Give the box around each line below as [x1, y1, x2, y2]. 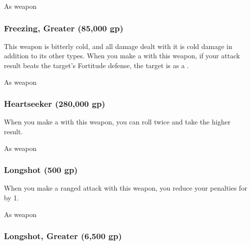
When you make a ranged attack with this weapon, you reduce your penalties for [4, 183, 248, 193]
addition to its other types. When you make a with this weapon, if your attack [4, 50, 240, 61]
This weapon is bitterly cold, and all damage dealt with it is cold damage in [4, 41, 232, 51]
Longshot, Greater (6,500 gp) [4, 230, 122, 242]
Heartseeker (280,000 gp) [4, 98, 105, 110]
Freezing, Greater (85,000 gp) [4, 22, 124, 34]
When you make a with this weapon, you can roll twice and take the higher [4, 117, 231, 127]
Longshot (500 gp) [4, 164, 78, 176]
